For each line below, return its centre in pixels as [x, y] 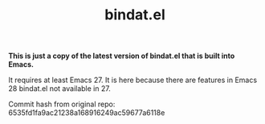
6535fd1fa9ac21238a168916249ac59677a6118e [87, 113]
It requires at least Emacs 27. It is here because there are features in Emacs [133, 80]
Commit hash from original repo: [62, 104]
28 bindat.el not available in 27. [59, 89]
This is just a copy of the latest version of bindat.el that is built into [122, 56]
